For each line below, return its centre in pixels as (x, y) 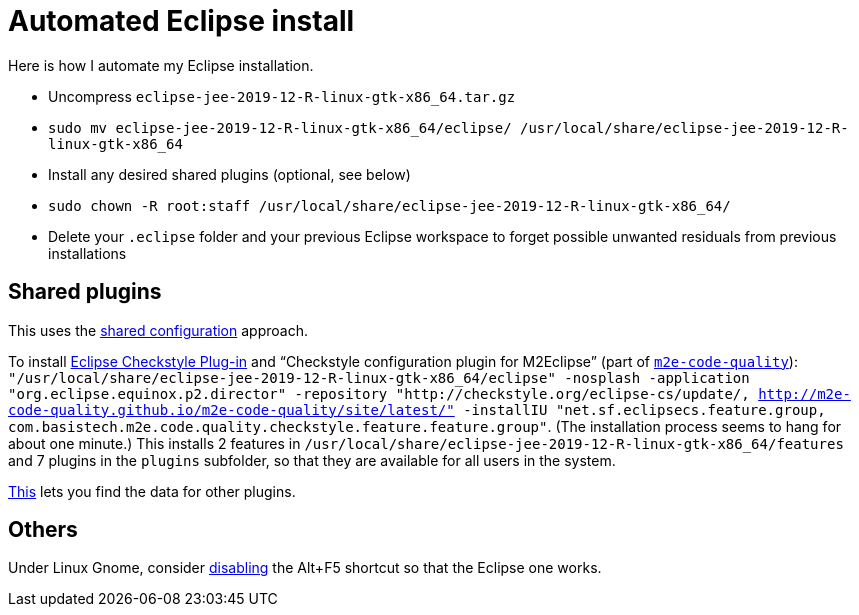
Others (43, 530)
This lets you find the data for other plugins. (152, 491)
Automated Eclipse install (181, 21)
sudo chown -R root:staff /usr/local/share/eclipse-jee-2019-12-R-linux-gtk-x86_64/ (389, 205)
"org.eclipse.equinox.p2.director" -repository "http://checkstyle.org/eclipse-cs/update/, (379, 393)
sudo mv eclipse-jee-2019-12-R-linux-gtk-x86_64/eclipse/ (280, 127)
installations (87, 253)
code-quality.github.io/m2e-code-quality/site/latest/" (231, 409)
